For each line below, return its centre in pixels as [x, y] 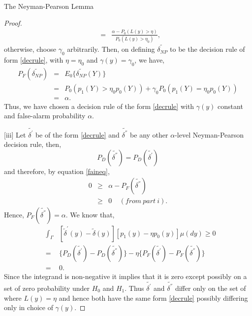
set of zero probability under [47, 288]
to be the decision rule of [207, 49]
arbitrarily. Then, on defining [111, 49]
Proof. [13, 22]
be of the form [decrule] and [77, 134]
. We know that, [90, 214]
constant [230, 106]
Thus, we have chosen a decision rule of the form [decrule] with [99, 106]
